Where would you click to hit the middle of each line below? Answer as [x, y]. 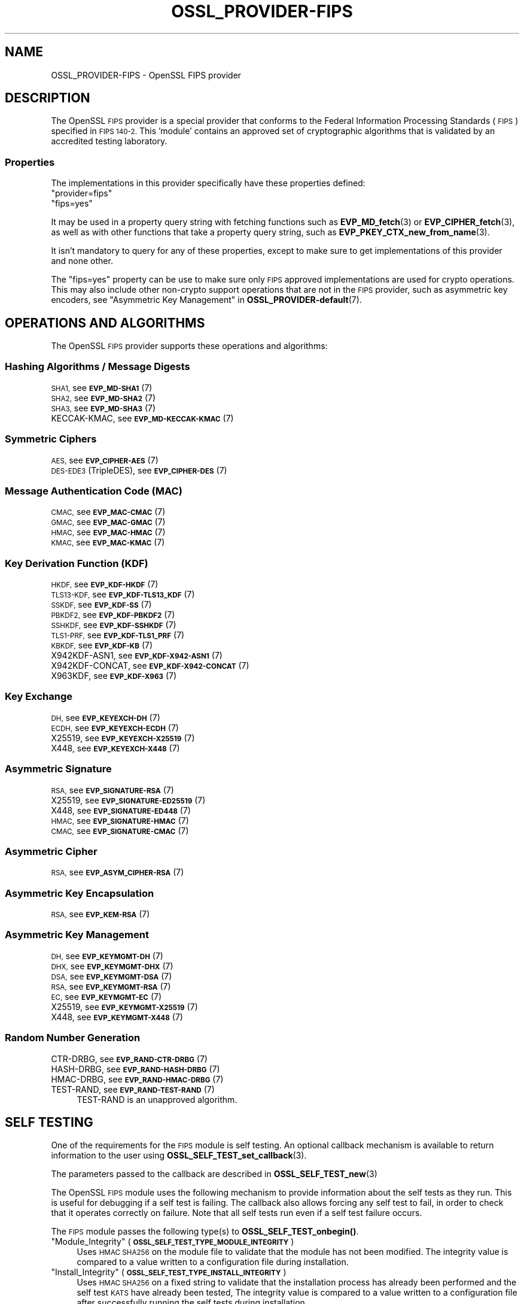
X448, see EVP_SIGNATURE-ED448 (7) [121, 810]
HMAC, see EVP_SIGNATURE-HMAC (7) [120, 820]
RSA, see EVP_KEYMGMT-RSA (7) [111, 986]
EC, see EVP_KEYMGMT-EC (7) [106, 996]
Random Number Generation [73, 1038]
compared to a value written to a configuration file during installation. [213, 1262]
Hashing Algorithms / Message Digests [98, 367]
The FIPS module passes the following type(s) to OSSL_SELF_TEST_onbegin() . [205, 1232]
